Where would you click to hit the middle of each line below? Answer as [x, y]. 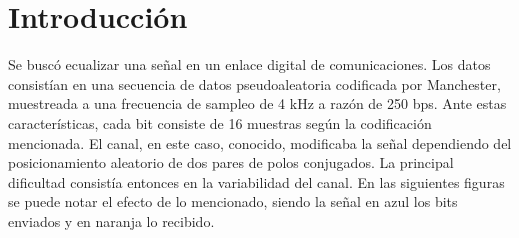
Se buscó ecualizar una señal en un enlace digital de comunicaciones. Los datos [249, 64]
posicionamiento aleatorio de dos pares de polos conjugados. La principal [231, 162]
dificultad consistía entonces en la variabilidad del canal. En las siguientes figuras [256, 181]
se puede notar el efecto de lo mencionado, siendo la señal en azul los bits [233, 201]
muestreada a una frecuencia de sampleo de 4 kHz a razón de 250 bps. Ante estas [257, 103]
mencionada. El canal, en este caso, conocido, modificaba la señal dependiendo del [260, 142]
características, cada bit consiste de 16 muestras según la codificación [220, 122]
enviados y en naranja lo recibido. [111, 220]
